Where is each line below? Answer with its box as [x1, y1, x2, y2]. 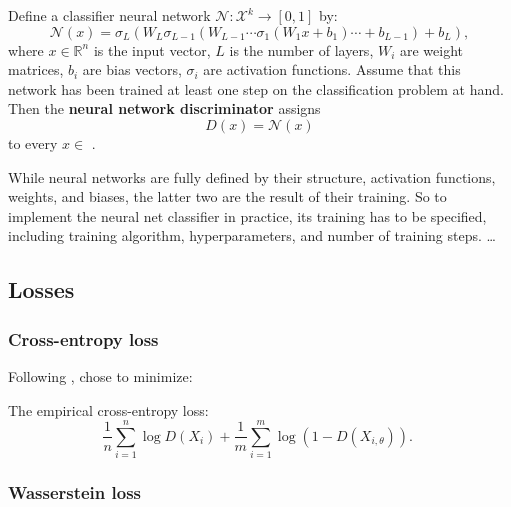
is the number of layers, [229, 39, 374, 60]
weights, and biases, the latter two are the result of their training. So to [8, 186, 447, 207]
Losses [8, 274, 75, 305]
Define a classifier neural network [8, 5, 211, 25]
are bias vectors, [82, 59, 182, 80]
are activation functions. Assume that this [203, 59, 461, 80]
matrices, [8, 59, 64, 80]
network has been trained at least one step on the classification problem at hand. [8, 78, 504, 99]
